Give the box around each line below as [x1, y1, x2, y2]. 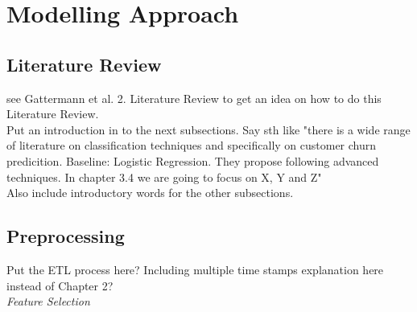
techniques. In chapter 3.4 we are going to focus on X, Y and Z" [6, 168, 322, 185]
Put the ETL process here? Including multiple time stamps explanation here [6, 261, 384, 277]
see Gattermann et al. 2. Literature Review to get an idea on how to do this [6, 89, 382, 106]
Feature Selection [6, 293, 90, 310]
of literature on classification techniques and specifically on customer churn [6, 137, 377, 154]
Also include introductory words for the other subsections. [6, 184, 294, 201]
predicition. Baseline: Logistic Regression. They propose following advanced [6, 152, 379, 169]
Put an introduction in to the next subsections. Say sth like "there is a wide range [6, 121, 411, 138]
